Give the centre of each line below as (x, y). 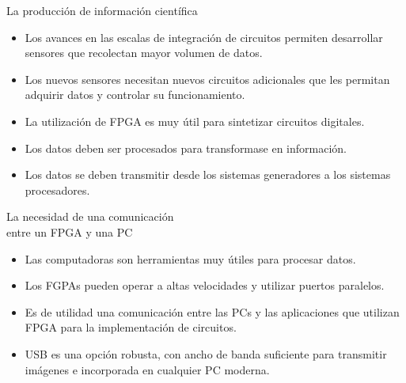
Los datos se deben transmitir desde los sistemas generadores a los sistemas (208, 174)
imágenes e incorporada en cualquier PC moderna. (147, 369)
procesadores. (57, 190)
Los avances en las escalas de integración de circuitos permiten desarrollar (204, 37)
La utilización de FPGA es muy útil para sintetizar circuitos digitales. (195, 121)
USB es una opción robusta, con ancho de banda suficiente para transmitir (206, 353)
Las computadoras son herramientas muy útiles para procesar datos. (190, 258)
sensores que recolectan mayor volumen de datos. (144, 53)
